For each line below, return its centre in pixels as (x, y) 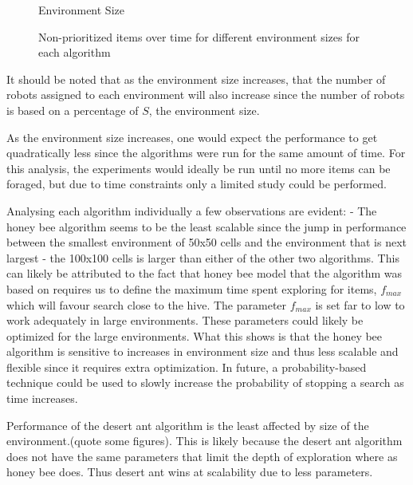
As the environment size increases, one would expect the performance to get (192, 137)
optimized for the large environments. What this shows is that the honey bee (195, 335)
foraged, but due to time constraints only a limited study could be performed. (197, 184)
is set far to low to (360, 304)
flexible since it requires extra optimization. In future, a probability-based (187, 367)
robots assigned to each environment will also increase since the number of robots (206, 95)
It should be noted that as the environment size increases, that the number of (196, 79)
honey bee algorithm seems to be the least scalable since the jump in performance (206, 226)
